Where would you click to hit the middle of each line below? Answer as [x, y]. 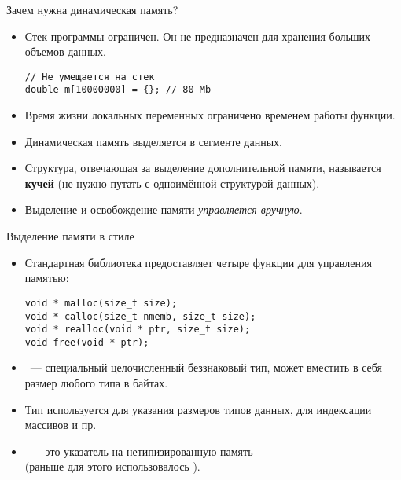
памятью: [47, 278]
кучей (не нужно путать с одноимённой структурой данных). [172, 183]
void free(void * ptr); [87, 342]
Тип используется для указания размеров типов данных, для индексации [198, 409]
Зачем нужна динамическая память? [92, 9]
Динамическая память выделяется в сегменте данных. [153, 141]
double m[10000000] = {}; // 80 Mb [118, 90]
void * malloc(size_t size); [101, 303]
